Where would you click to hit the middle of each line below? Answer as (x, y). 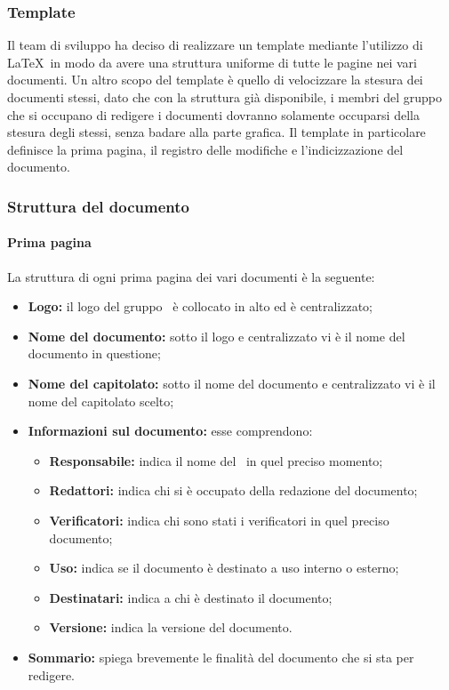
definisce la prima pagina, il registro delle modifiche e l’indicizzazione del (205, 149)
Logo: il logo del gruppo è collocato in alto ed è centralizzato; (200, 306)
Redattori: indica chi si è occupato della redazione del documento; (233, 490)
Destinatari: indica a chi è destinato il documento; (191, 597)
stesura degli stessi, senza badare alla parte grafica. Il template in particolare (216, 132)
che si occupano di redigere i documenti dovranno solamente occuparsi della (213, 114)
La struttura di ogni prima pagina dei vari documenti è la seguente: (191, 276)
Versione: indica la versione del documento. (171, 627)
